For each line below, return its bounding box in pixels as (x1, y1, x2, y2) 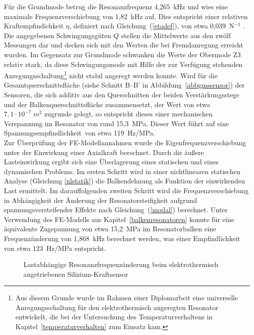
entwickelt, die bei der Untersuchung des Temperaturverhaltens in (15, 312, 213, 322)
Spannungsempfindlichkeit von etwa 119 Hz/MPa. (4, 128, 155, 138)
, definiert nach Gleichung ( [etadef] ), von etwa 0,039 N (69, 21, 234, 31)
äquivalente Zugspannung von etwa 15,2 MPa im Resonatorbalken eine (4, 223, 216, 234)
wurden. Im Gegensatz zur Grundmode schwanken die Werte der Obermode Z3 (4, 49, 241, 59)
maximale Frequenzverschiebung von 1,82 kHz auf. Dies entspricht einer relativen (4, 11, 248, 21)
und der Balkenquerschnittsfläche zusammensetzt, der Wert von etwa (4, 99, 211, 109)
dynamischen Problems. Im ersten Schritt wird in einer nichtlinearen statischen (4, 166, 241, 176)
